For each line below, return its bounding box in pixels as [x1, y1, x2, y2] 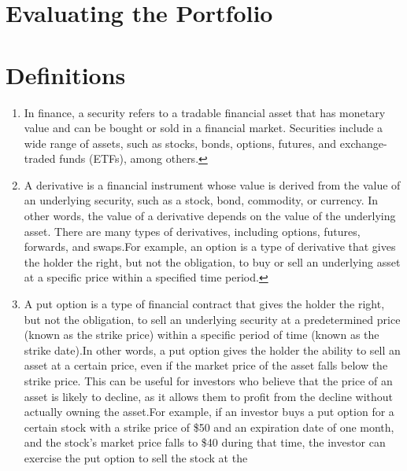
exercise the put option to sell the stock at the [24, 449, 248, 465]
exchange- [339, 134, 387, 151]
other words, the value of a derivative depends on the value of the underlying [24, 208, 396, 224]
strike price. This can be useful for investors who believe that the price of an [24, 373, 393, 388]
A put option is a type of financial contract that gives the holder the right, [24, 296, 385, 312]
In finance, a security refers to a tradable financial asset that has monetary [24, 104, 386, 120]
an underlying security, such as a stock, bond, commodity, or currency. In [24, 192, 379, 208]
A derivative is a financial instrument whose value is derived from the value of [24, 176, 401, 193]
